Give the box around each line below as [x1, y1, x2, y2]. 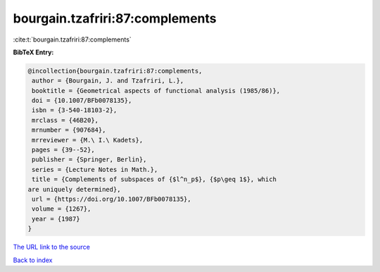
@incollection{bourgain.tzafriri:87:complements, [27, 67, 203, 75]
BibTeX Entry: [13, 48, 54, 56]
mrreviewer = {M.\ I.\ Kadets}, [32, 136, 144, 144]
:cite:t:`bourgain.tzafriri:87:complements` [13, 35, 132, 44]
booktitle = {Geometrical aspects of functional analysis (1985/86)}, [32, 87, 281, 94]
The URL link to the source [13, 243, 91, 252]
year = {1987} [32, 215, 80, 223]
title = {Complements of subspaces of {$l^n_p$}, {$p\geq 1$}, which [32, 175, 277, 183]
